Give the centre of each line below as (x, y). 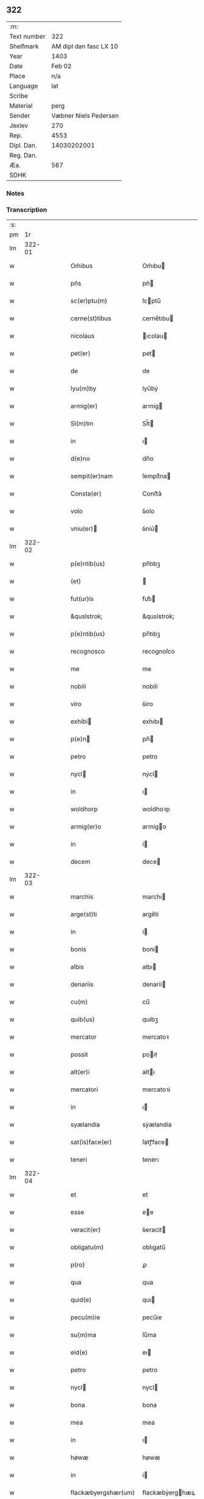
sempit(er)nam (92, 476)
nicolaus (83, 336)
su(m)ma (83, 1335)
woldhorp (84, 809)
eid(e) (79, 1353)
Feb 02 (61, 66)
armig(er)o (86, 827)
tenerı (151, 1159)
